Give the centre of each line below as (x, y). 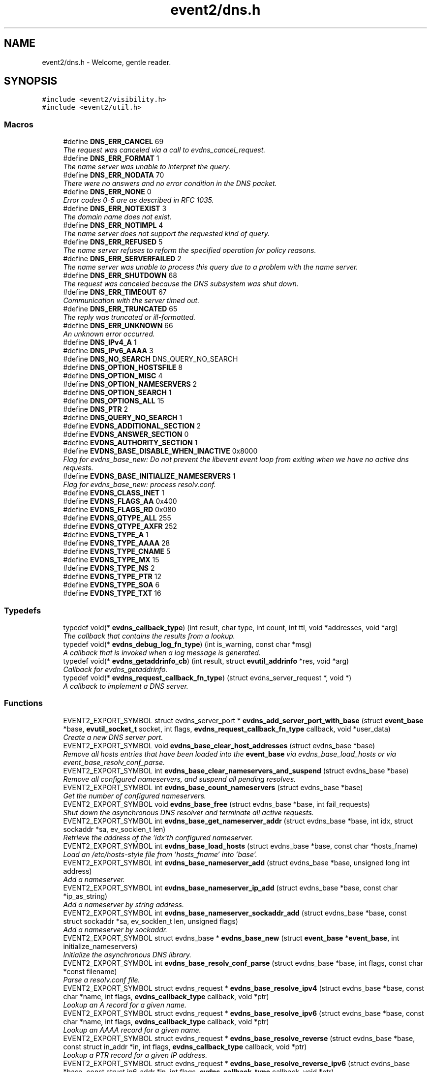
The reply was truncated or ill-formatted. (129, 317)
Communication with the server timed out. (131, 301)
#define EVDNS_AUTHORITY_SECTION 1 (130, 443)
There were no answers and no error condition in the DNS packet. (170, 184)
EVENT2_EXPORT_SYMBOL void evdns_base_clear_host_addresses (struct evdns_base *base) (219, 745)
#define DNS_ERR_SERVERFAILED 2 (122, 259)
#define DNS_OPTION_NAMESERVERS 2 (130, 384)
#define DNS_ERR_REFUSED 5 (113, 242)
